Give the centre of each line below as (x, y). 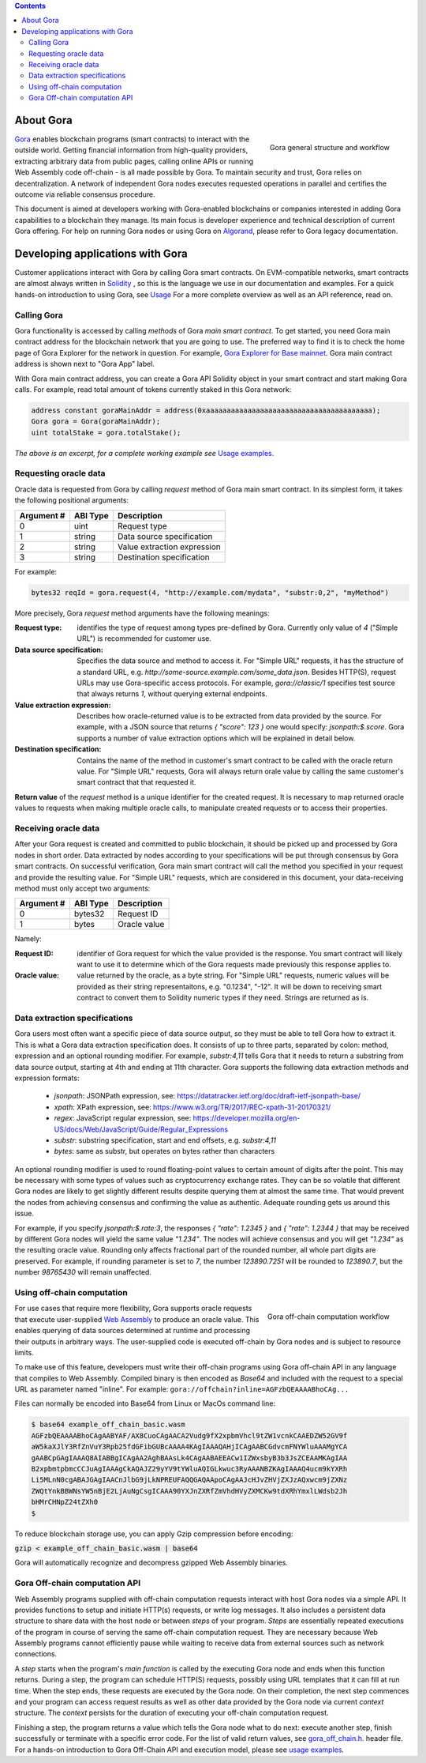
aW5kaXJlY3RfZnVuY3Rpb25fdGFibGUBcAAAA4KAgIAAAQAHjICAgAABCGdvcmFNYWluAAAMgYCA (189, 1447)
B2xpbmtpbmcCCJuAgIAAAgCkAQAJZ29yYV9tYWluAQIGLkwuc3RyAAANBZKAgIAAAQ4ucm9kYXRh (189, 1469)
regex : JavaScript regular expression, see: (123, 1118)
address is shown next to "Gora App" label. (85, 364)
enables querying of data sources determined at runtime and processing (133, 1331)
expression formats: (47, 1078)
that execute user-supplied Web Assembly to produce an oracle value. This (137, 1319)
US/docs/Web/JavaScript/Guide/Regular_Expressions (141, 1129)
